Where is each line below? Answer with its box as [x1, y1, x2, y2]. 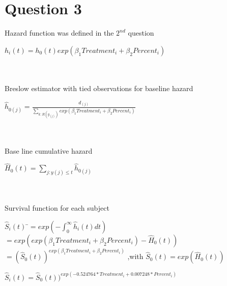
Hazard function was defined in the [5, 27, 114, 38]
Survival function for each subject [5, 203, 109, 213]
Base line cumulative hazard [5, 145, 93, 156]
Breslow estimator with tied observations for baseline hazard [5, 82, 193, 93]
